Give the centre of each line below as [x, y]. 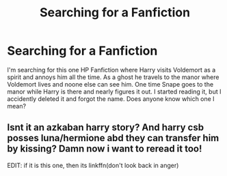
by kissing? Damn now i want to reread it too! [105, 149]
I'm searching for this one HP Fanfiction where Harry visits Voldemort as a [111, 70]
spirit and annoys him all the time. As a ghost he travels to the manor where [113, 77]
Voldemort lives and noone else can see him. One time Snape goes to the [110, 84]
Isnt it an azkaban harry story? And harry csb [105, 128]
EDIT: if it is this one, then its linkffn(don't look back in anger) [93, 165]
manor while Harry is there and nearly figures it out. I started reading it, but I [114, 91]
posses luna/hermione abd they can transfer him [113, 138]
